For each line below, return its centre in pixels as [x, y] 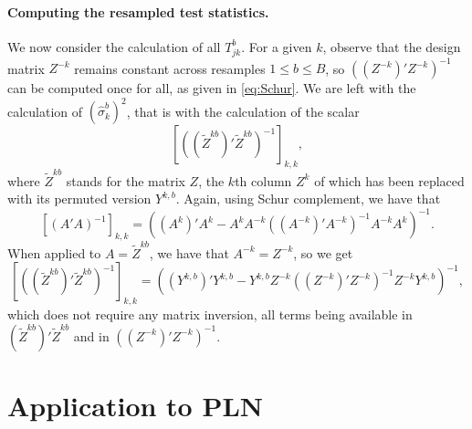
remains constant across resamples [170, 68]
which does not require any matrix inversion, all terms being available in [210, 314]
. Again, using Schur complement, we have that [308, 199]
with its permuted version [79, 199]
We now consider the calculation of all [114, 46]
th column [263, 180]
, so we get [323, 252]
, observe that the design [392, 46]
